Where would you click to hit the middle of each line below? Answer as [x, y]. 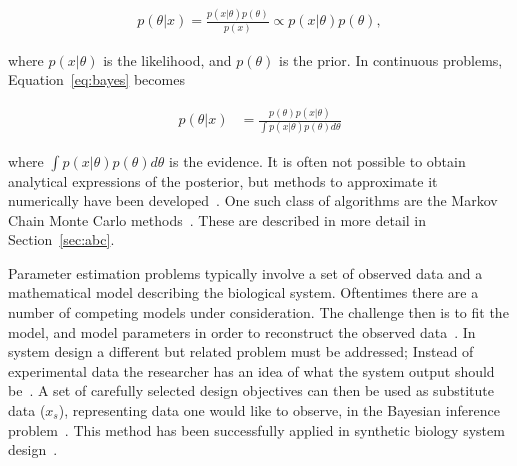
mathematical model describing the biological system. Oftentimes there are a [243, 292]
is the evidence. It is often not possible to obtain [317, 160]
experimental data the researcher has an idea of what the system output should [251, 370]
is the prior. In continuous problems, [391, 59]
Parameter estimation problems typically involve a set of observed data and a [245, 272]
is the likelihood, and [167, 59]
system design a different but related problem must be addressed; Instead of [241, 351]
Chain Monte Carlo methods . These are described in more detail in [217, 219]
